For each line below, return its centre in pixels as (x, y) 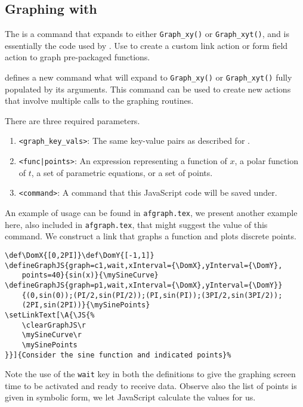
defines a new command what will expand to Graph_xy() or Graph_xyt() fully (149, 77)
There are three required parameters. (72, 120)
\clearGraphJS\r (54, 325)
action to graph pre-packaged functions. (78, 57)
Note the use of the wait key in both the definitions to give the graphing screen (150, 374)
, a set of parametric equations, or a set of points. (122, 172)
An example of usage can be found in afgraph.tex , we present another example (151, 213)
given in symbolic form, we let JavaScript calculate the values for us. (130, 397)
